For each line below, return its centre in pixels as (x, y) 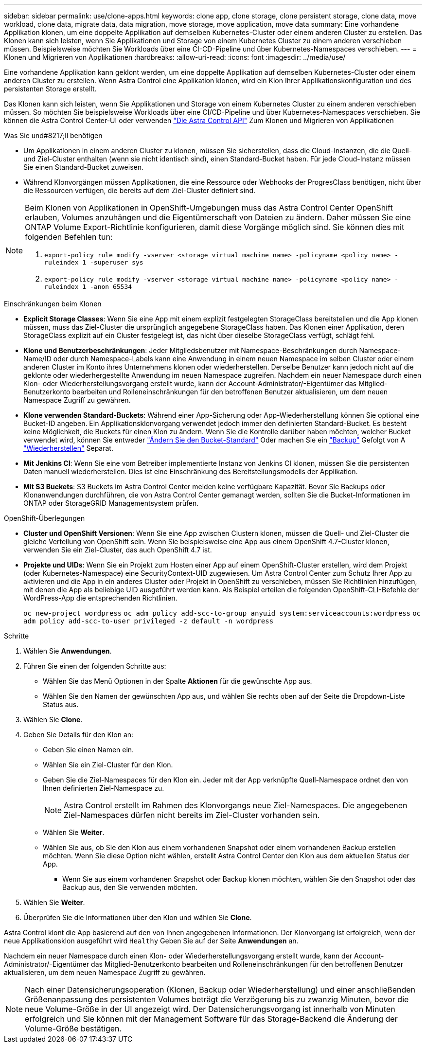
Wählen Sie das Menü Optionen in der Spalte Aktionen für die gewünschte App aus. (177, 681)
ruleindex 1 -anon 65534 (88, 287)
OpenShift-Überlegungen (44, 518)
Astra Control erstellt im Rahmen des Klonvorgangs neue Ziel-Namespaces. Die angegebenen (236, 805)
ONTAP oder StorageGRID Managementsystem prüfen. (111, 503)
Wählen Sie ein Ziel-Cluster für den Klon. (108, 765)
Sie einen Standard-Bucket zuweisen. (84, 167)
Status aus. (61, 704)
